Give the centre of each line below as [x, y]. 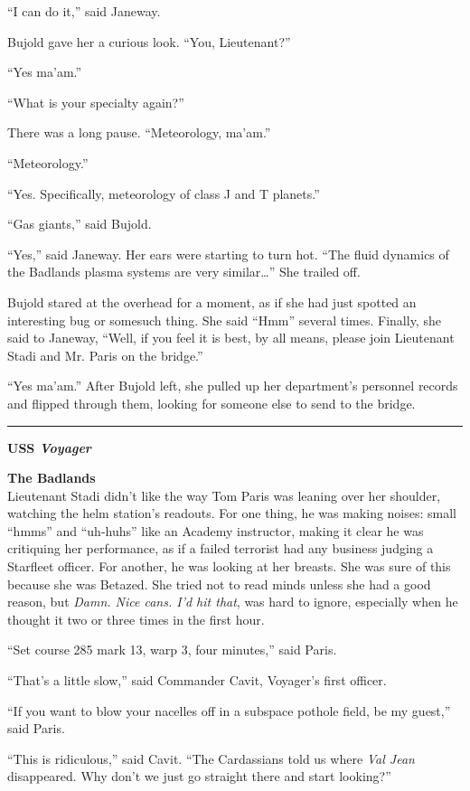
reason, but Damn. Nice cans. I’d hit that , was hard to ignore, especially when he [233, 602]
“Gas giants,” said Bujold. [80, 224]
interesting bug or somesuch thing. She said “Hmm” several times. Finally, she [224, 320]
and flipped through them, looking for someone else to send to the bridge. [211, 403]
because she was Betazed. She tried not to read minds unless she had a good [219, 584]
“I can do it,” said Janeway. [84, 11]
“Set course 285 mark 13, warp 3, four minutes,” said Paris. [172, 650]
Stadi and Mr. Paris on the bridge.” [105, 355]
